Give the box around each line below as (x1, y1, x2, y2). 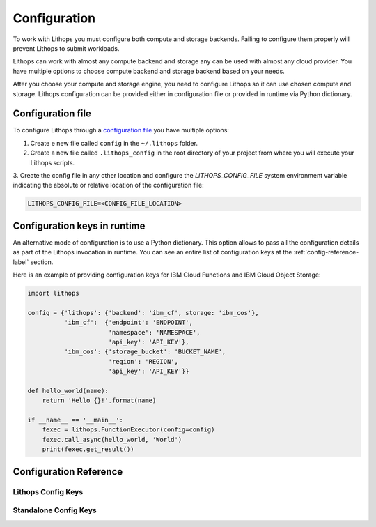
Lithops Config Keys (13, 487, 84, 496)
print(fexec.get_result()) (42, 445, 135, 453)
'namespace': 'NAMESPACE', (108, 328, 201, 336)
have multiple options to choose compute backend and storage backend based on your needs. (13, 67, 285, 75)
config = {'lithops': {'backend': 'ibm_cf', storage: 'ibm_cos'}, (27, 309, 259, 316)
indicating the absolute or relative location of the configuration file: (13, 181, 205, 190)
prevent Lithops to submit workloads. (13, 44, 120, 52)
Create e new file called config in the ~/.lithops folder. (30, 139, 198, 147)
